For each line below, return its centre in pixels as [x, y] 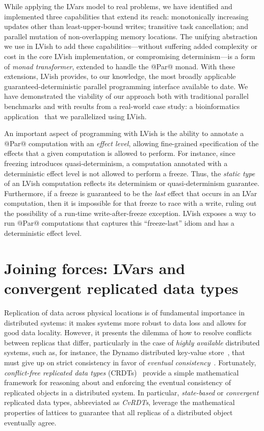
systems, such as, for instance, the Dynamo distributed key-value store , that [125, 352]
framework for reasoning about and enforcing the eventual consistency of [117, 382]
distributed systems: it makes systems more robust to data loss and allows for [125, 322]
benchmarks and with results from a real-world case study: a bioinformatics [122, 106]
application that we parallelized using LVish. [75, 116]
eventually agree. [30, 422]
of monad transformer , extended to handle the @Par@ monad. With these [120, 66]
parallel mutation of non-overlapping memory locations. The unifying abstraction [131, 36]
